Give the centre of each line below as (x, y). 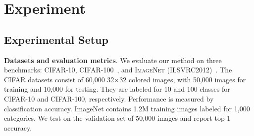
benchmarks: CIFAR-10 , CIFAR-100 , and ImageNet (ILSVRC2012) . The (118, 70)
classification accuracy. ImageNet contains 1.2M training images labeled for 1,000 (127, 108)
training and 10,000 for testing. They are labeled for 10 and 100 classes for (117, 89)
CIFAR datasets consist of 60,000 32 (59, 79)
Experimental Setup (56, 39)
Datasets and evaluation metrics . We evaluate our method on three (113, 60)
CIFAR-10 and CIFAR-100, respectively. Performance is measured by (109, 98)
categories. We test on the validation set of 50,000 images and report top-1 (117, 118)
